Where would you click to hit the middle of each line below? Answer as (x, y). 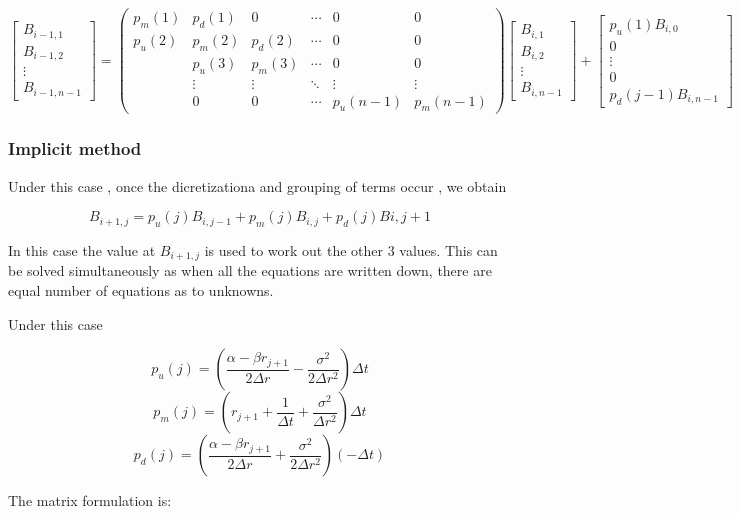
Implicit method (75, 148)
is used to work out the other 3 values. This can (351, 250)
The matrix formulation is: (90, 500)
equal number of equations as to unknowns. (141, 290)
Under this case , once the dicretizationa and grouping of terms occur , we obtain (257, 185)
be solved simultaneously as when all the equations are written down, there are (250, 270)
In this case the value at (82, 250)
